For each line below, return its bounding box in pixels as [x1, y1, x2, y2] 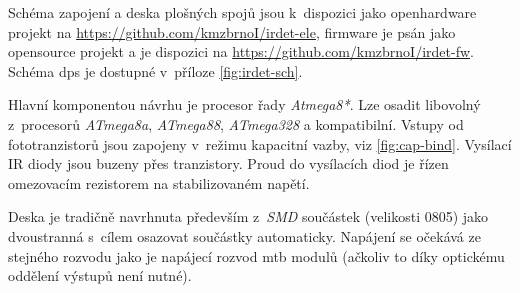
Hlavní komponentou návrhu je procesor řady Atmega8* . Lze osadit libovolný [8, 94, 481, 115]
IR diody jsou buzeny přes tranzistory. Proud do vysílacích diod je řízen [8, 153, 449, 174]
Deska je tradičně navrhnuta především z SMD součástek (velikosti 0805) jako [8, 206, 489, 227]
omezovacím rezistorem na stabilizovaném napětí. [8, 172, 310, 193]
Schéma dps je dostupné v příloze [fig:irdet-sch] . [8, 60, 303, 81]
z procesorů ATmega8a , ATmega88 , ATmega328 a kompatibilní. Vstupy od [8, 113, 464, 134]
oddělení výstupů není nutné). [8, 265, 192, 286]
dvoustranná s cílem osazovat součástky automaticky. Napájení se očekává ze [8, 225, 481, 246]
